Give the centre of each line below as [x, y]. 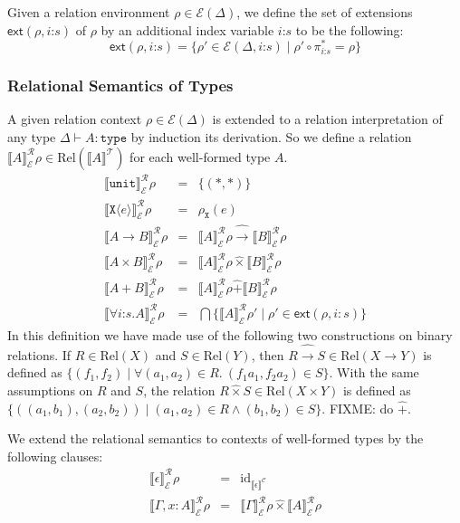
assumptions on [50, 390]
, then [268, 354]
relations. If [39, 354]
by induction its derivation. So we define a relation [271, 137]
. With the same [374, 372]
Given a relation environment [89, 12]
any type [32, 137]
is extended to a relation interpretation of [327, 119]
